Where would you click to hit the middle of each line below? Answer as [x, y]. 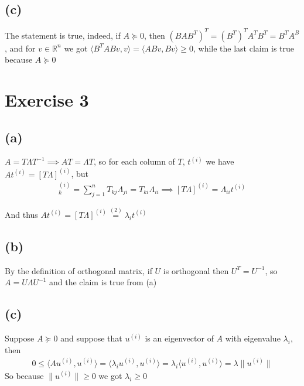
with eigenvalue [253, 338]
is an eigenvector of [179, 338]
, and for [20, 48]
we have [220, 161]
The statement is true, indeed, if [63, 35]
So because [24, 375]
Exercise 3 [47, 100]
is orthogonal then [196, 270]
